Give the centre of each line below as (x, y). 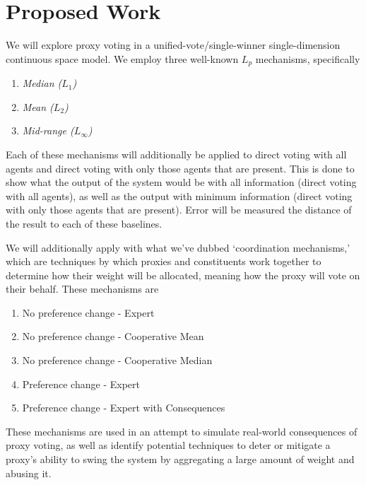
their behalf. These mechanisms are (82, 289)
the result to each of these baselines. (84, 223)
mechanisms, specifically (308, 58)
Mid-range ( (48, 130)
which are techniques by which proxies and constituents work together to (164, 261)
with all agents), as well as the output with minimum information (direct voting (179, 195)
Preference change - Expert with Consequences (124, 408)
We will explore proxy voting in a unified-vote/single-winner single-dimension (173, 45)
